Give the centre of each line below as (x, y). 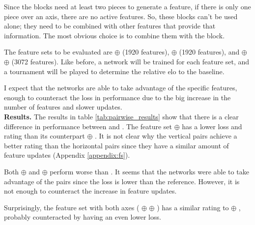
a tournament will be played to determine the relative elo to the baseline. (114, 71)
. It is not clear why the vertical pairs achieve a (166, 136)
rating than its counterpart (44, 136)
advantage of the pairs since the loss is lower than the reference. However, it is (122, 181)
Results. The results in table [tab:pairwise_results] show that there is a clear (121, 116)
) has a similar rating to (193, 207)
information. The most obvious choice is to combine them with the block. (114, 35)
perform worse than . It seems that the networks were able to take (149, 171)
